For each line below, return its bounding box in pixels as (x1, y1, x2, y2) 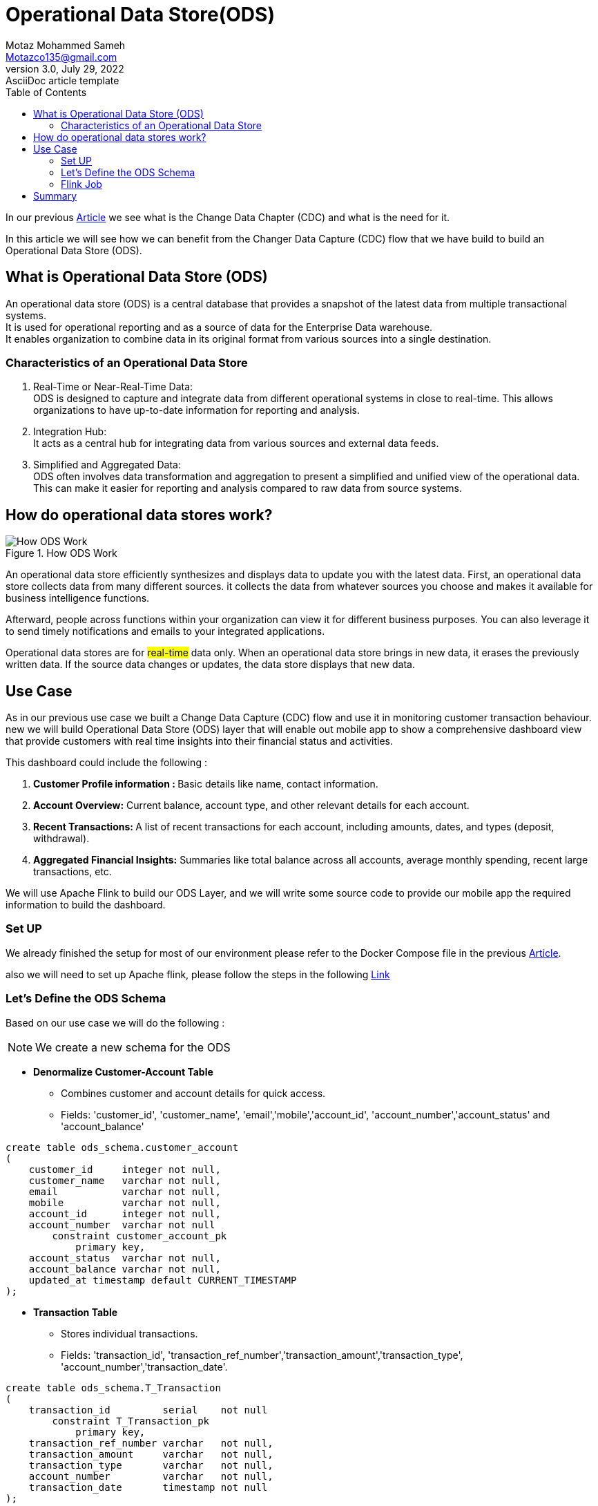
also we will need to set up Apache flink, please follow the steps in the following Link (6, 968, 390, 980)
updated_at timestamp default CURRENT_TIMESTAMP (28, 1274, 297, 1286)
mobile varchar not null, (28, 1197, 221, 1208)
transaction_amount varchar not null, (28, 1448, 273, 1460)
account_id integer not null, (28, 1208, 221, 1219)
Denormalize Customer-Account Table (33, 1065, 213, 1078)
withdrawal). (33, 832, 90, 845)
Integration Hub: (33, 426, 107, 438)
